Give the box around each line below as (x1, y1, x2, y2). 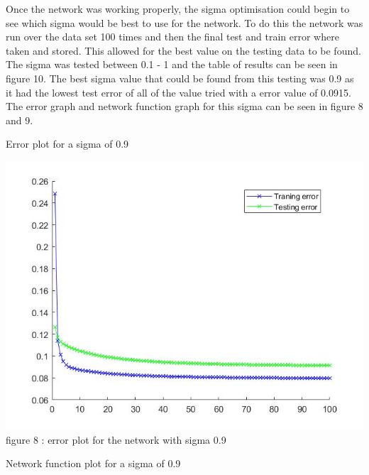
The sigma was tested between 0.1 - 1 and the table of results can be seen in (6, 57, 338, 72)
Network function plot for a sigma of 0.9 (6, 456, 181, 471)
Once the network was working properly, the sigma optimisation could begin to (6, 1, 350, 16)
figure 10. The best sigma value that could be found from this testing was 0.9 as (6, 70, 354, 85)
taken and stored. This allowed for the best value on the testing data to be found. (6, 43, 361, 58)
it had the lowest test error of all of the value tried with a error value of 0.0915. (6, 84, 351, 99)
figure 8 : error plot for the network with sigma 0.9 (6, 432, 226, 447)
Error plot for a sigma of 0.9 (6, 136, 129, 151)
